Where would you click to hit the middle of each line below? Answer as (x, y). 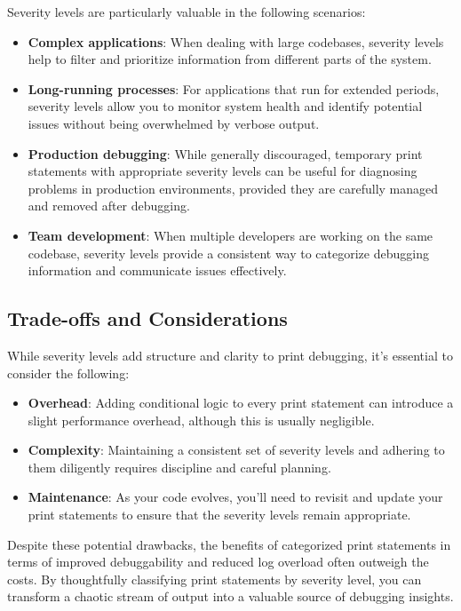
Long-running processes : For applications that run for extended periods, (234, 88)
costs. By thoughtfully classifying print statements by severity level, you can (215, 579)
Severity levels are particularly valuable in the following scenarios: (187, 12)
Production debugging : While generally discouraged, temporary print (225, 153)
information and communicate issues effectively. (157, 270)
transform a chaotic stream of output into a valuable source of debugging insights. (230, 596)
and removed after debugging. (109, 206)
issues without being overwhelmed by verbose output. (174, 123)
